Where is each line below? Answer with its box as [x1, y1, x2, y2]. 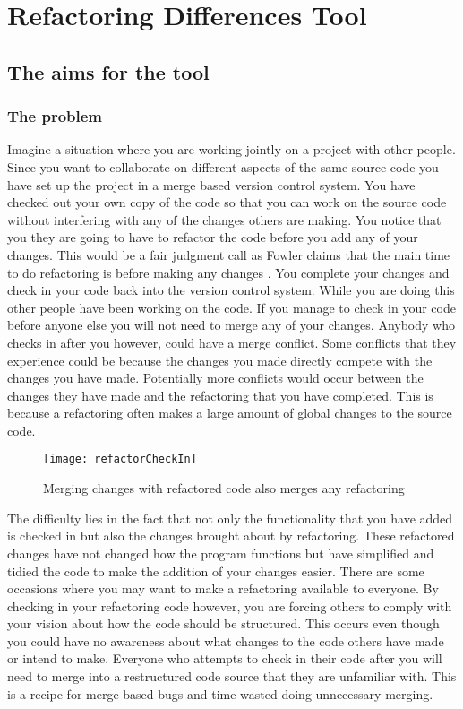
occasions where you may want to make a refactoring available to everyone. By [7, 579, 439, 598]
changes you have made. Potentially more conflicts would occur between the [7, 368, 424, 387]
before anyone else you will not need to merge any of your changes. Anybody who [7, 316, 455, 334]
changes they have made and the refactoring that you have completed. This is [7, 385, 433, 404]
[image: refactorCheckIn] [43, 453, 197, 466]
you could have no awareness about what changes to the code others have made [7, 631, 444, 650]
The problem [7, 105, 103, 127]
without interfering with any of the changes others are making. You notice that [7, 210, 442, 229]
